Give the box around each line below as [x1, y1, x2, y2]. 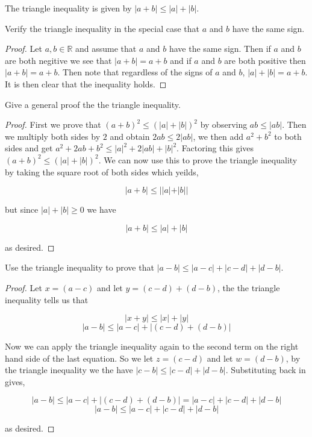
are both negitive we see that [5, 54, 112, 66]
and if [170, 54, 192, 66]
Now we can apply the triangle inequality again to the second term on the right [5, 340, 299, 353]
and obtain [110, 130, 150, 142]
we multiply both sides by [5, 130, 101, 142]
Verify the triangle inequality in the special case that [5, 22, 200, 34]
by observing [200, 118, 248, 131]
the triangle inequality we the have [5, 363, 133, 376]
